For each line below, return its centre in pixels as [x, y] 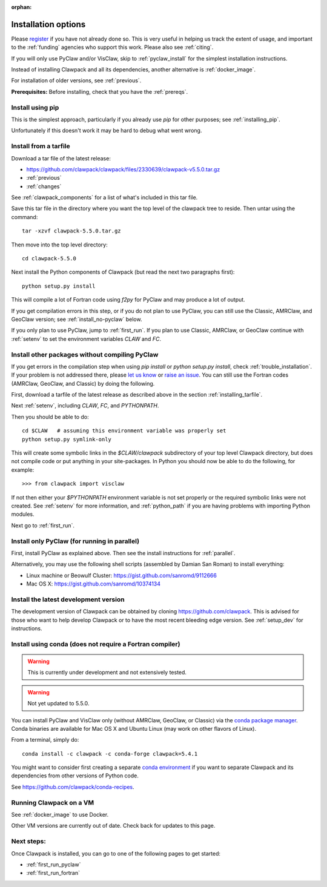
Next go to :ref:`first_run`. [43, 525]
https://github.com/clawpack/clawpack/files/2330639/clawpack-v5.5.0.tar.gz [123, 169]
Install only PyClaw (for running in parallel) [75, 541]
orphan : [21, 7]
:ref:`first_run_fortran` [53, 873]
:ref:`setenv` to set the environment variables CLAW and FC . [86, 338]
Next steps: [29, 842]
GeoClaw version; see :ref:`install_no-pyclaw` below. [77, 319]
